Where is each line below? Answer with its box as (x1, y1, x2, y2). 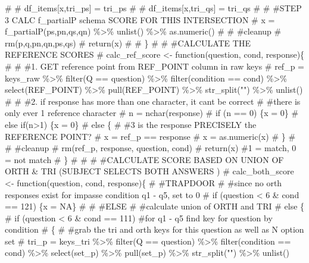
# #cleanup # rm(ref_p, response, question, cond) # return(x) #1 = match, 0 (5, 142, 296, 154)
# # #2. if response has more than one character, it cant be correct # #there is (5, 95, 301, 107)
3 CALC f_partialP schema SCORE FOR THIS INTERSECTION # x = (5, 13, 275, 26)
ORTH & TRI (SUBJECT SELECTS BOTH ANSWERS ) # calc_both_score (5, 165, 294, 177)
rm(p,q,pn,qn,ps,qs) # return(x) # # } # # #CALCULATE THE (5, 36, 251, 49)
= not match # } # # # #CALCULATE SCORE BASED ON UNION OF (5, 153, 284, 165)
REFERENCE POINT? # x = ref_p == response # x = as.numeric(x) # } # (5, 130, 296, 142)
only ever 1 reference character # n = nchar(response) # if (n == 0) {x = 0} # (5, 107, 299, 119)
